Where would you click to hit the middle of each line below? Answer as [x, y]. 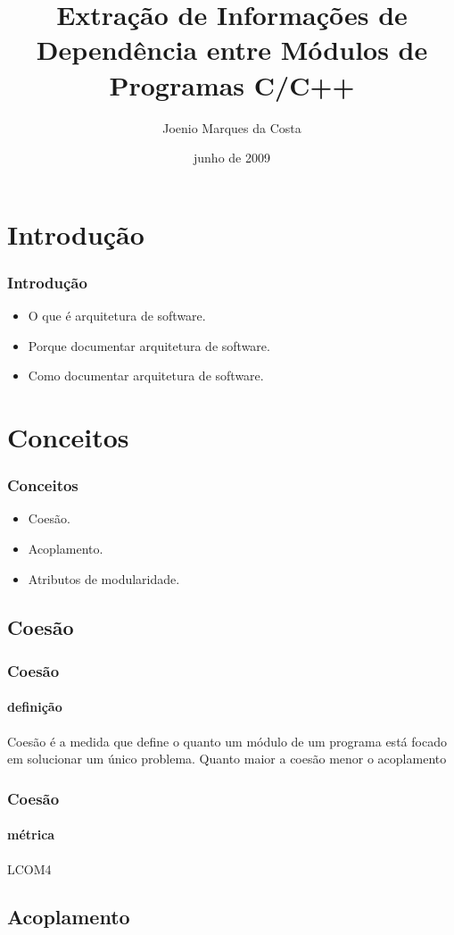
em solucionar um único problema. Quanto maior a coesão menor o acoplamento [227, 759]
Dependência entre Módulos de [232, 50]
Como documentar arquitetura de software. [146, 376]
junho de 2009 [232, 158]
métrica [31, 835]
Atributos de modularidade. [104, 578]
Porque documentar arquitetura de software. [149, 345]
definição [35, 707]
